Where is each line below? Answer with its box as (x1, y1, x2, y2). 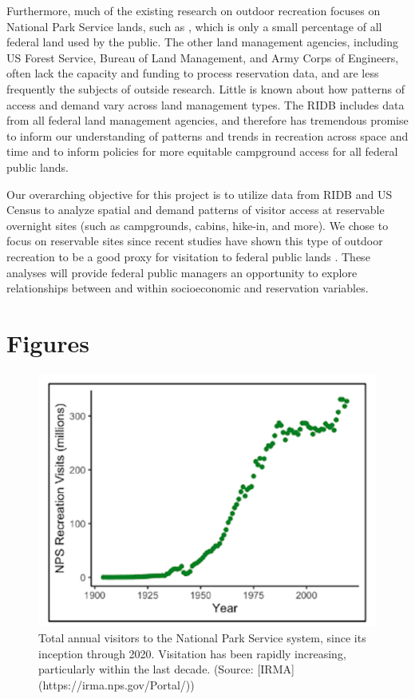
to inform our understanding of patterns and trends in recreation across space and (6, 127, 409, 144)
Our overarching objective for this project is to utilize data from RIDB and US (6, 185, 393, 202)
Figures (6, 326, 89, 359)
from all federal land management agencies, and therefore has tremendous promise (6, 112, 409, 129)
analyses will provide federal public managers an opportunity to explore (6, 264, 358, 280)
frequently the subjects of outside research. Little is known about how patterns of (6, 80, 405, 97)
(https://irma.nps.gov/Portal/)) (38, 677, 195, 693)
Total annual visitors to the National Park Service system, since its (38, 629, 366, 646)
